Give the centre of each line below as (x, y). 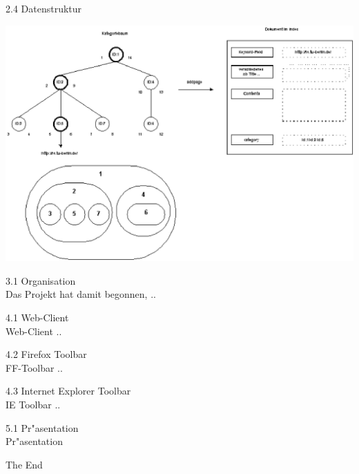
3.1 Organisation (41, 280)
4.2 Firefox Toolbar (46, 354)
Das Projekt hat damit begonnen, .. (81, 294)
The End (24, 464)
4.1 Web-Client (37, 317)
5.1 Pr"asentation (42, 427)
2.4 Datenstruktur (44, 8)
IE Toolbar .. (33, 404)
